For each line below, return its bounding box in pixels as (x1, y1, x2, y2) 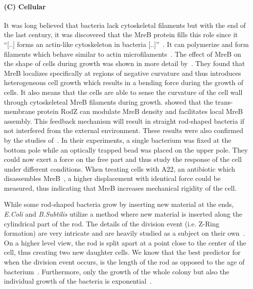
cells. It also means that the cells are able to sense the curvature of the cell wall (4, 87, 243, 97)
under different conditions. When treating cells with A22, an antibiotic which (4, 163, 235, 174)
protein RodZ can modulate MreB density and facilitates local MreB (37, 106, 243, 116)
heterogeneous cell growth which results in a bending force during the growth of (4, 77, 243, 88)
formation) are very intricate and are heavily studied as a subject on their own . (4, 228, 245, 238)
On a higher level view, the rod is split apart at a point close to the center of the (4, 237, 247, 247)
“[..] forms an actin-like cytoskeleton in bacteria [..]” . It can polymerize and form (4, 39, 249, 49)
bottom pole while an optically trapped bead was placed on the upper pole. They (4, 144, 248, 155)
